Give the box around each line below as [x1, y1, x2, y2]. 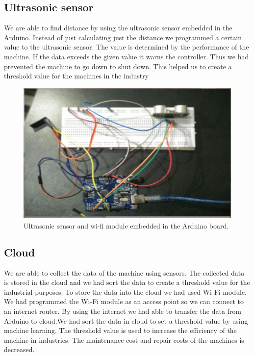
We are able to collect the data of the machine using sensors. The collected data [4, 267, 245, 278]
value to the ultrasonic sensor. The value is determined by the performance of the [4, 42, 249, 52]
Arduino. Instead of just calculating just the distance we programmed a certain [4, 32, 242, 42]
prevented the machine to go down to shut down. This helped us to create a [4, 61, 232, 71]
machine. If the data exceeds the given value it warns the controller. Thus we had [4, 51, 249, 61]
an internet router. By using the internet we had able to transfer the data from [4, 305, 242, 316]
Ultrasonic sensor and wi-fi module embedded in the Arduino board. [24, 220, 229, 230]
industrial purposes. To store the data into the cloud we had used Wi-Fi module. [4, 286, 247, 297]
